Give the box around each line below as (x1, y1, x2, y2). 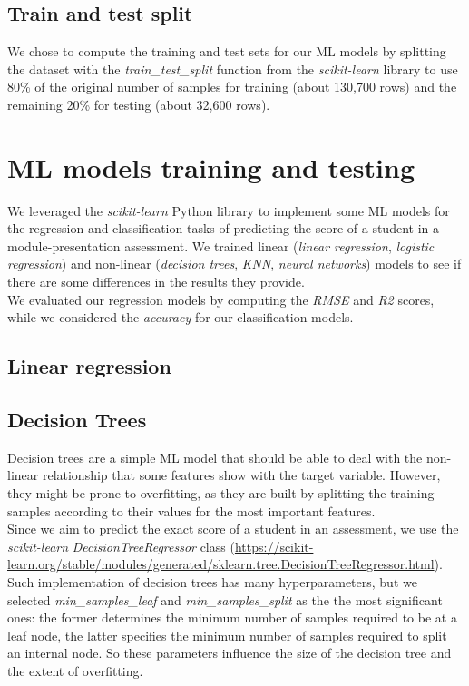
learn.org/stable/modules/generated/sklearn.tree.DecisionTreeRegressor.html (7, 554, 435, 573)
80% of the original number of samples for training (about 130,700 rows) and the (7, 77, 457, 96)
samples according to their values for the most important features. (7, 501, 376, 520)
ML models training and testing (7, 148, 415, 185)
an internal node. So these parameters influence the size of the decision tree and (7, 643, 452, 662)
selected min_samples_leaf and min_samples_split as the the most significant (7, 590, 443, 609)
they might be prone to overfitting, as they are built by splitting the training (7, 484, 435, 503)
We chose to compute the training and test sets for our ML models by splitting (7, 42, 446, 61)
